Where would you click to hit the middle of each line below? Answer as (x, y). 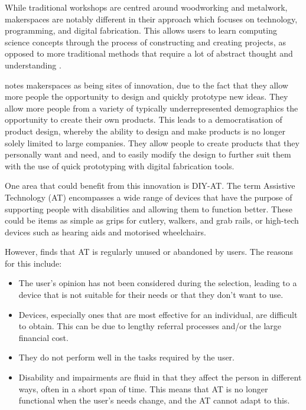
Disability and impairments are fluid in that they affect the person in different (160, 377)
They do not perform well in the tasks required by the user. (126, 357)
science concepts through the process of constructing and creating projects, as (145, 42)
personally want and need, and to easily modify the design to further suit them (148, 154)
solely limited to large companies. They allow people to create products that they (152, 142)
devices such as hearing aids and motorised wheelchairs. (105, 232)
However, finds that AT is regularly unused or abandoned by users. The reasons (149, 252)
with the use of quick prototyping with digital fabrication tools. (120, 165)
